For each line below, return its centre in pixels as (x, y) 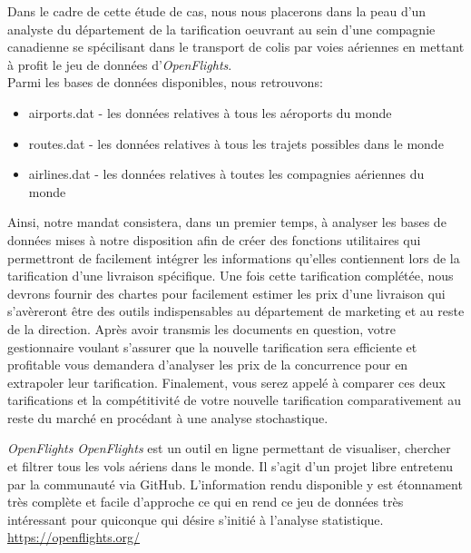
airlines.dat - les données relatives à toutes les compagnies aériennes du (226, 174)
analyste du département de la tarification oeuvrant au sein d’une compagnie (221, 29)
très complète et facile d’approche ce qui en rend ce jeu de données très (206, 502)
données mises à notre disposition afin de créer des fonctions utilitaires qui (214, 239)
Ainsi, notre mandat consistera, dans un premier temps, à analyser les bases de (227, 222)
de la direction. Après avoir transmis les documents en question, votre (202, 328)
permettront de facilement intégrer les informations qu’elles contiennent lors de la (234, 257)
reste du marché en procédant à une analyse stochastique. (168, 417)
